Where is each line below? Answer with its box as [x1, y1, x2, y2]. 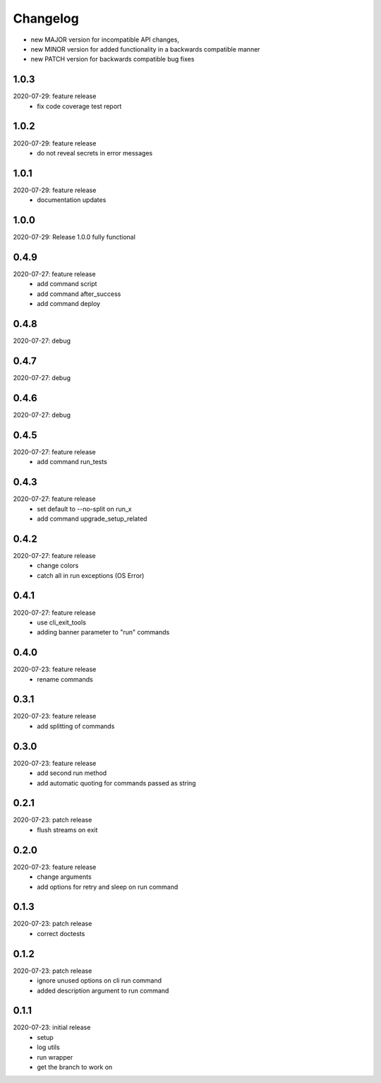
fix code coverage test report [37, 102, 122, 110]
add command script [37, 280, 97, 288]
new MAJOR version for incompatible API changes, [30, 35, 180, 44]
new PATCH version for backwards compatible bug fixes [30, 55, 195, 64]
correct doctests [37, 929, 85, 937]
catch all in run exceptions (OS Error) [37, 571, 145, 579]
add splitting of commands [37, 721, 115, 730]
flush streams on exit [37, 825, 98, 834]
